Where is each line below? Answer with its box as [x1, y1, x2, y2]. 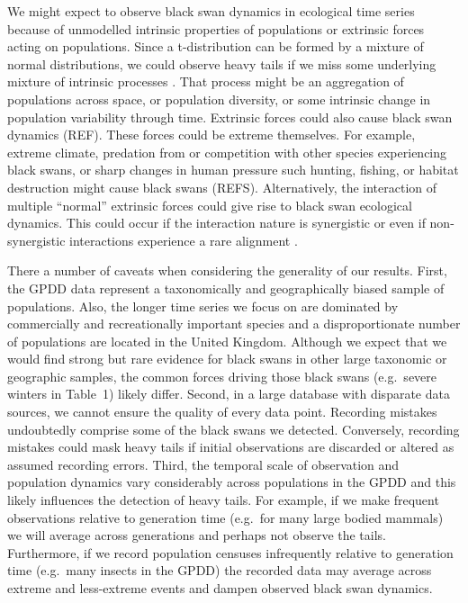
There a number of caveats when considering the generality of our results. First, [7, 261, 447, 280]
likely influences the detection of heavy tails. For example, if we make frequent [7, 490, 439, 509]
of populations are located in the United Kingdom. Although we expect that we [7, 331, 447, 350]
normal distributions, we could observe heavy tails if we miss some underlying [7, 54, 436, 73]
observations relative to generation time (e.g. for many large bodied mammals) [7, 508, 444, 526]
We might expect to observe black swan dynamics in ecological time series [7, 2, 415, 20]
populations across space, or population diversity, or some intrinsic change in [7, 89, 431, 108]
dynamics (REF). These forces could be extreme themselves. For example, [7, 125, 416, 144]
